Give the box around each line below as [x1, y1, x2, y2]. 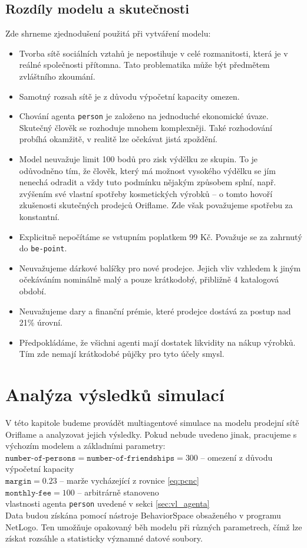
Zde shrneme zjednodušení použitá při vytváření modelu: [5, 27, 211, 40]
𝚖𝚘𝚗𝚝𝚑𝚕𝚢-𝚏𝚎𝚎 [5, 488, 52, 497]
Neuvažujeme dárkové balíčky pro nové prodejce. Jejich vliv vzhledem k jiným [19, 261, 301, 274]
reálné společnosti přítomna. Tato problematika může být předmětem [19, 58, 270, 71]
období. [19, 285, 47, 297]
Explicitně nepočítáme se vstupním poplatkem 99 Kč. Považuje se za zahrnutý [19, 230, 302, 242]
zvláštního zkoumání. [19, 70, 95, 82]
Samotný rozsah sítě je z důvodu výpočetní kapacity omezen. [19, 90, 240, 102]
